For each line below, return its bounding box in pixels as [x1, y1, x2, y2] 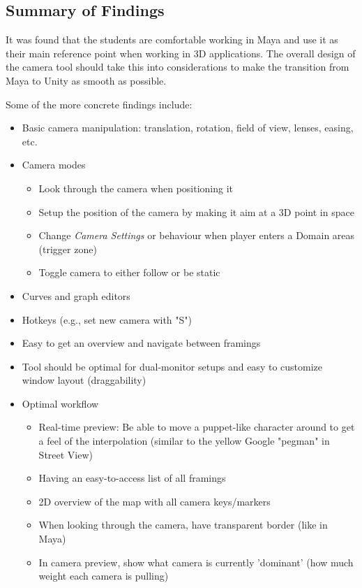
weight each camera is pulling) [38, 568, 169, 583]
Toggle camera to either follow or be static [38, 265, 220, 280]
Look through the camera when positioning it [38, 180, 234, 195]
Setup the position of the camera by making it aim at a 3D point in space [38, 204, 354, 219]
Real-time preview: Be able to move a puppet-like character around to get [38, 420, 355, 434]
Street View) [38, 447, 93, 461]
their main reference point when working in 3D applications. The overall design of [6, 45, 356, 60]
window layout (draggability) [22, 373, 146, 387]
